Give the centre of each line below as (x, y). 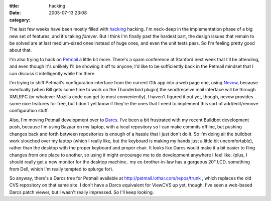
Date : (15, 13)
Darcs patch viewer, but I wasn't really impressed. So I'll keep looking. (82, 192)
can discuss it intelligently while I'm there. (52, 73)
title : (14, 6)
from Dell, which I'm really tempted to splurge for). (61, 169)
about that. (21, 50)
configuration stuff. (29, 111)
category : (20, 20)
